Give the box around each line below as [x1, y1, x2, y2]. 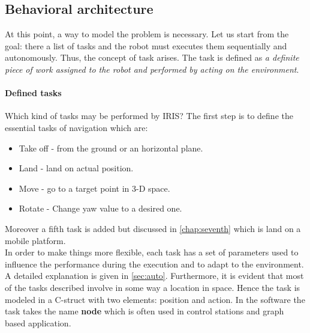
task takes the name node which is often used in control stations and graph [5, 305, 284, 317]
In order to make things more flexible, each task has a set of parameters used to [5, 246, 299, 258]
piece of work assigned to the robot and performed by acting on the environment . [5, 63, 299, 75]
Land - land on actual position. [19, 162, 134, 174]
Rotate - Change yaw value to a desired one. [19, 202, 182, 215]
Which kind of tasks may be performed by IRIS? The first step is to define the [5, 109, 293, 122]
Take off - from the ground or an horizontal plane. [19, 141, 203, 154]
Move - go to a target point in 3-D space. [19, 182, 170, 194]
